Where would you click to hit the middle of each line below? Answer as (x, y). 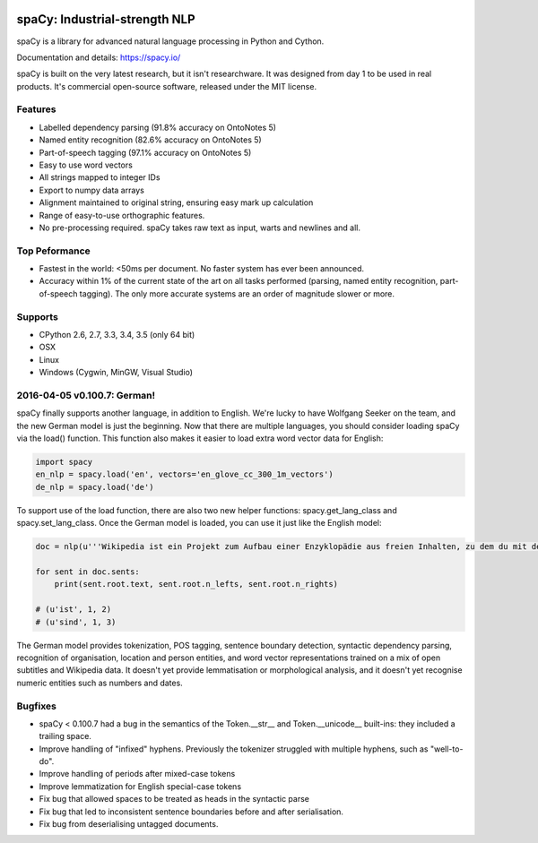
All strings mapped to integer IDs (100, 177)
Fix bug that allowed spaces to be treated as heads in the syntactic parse (174, 799)
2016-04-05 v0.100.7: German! (86, 395)
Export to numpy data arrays (92, 190)
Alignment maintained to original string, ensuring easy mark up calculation (176, 202)
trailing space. (65, 736)
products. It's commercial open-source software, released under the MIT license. (167, 86)
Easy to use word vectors (86, 165)
